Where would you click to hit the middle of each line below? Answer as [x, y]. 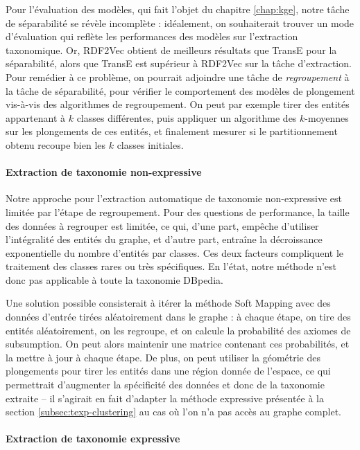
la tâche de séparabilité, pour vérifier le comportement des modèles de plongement [180, 90]
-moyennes [327, 117]
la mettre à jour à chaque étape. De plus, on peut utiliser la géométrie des [163, 357]
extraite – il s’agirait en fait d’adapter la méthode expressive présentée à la [165, 398]
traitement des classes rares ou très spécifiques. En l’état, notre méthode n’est [171, 266]
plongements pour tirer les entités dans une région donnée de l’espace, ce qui [168, 371]
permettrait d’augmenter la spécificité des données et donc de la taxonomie [165, 385]
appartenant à [36, 117]
